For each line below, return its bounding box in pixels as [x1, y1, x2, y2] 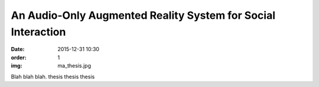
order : [11, 53, 27, 61]
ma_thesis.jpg [57, 62, 92, 69]
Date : [11, 46, 25, 53]
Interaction [11, 25, 66, 38]
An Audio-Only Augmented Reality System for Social [11, 9, 276, 22]
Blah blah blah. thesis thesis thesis [11, 73, 95, 80]
